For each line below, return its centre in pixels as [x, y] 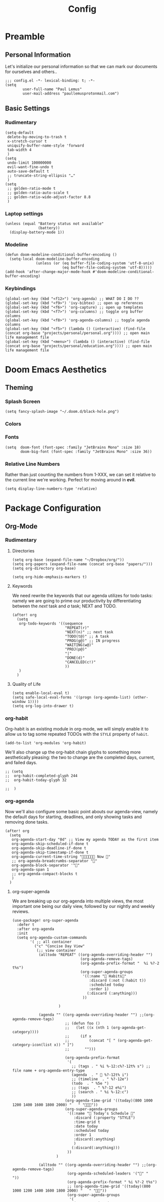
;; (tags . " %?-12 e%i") [99, 1088]
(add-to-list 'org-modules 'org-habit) [46, 743]
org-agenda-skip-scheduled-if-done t [50, 844]
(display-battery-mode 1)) [37, 232]
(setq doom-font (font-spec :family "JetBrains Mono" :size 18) [73, 447]
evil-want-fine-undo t [30, 167]
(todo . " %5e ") [90, 1084]
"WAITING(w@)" [79, 645]
